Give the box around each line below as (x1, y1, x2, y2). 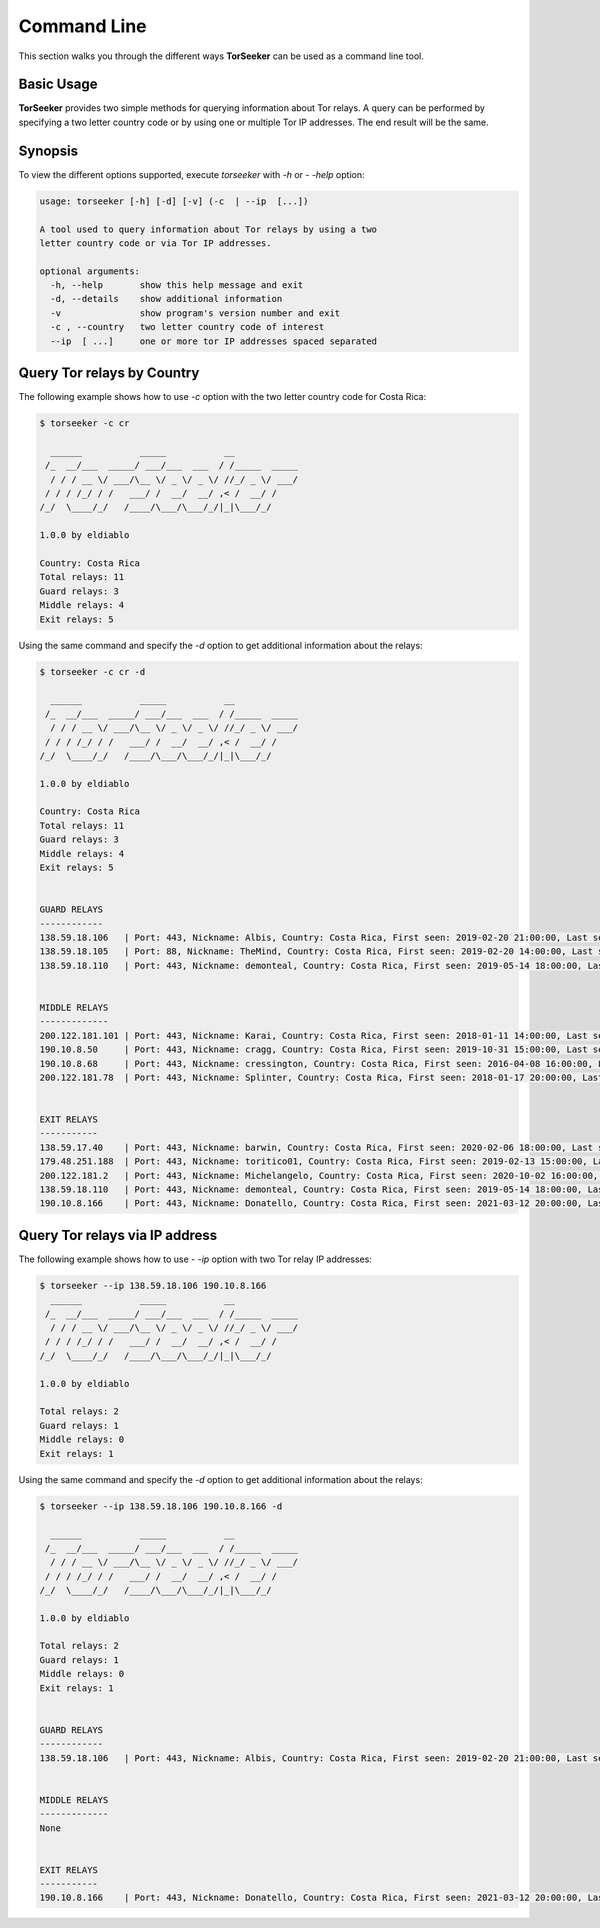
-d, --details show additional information (50, 293, 283, 305)
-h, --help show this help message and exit (50, 280, 304, 291)
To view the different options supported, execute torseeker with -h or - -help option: (18, 168, 365, 180)
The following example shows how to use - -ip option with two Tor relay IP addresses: (18, 1253, 372, 1265)
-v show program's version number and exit (50, 307, 341, 319)
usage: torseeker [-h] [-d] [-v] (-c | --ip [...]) (39, 195, 309, 207)
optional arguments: (39, 265, 140, 277)
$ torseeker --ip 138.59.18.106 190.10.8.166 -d (39, 1500, 283, 1512)
